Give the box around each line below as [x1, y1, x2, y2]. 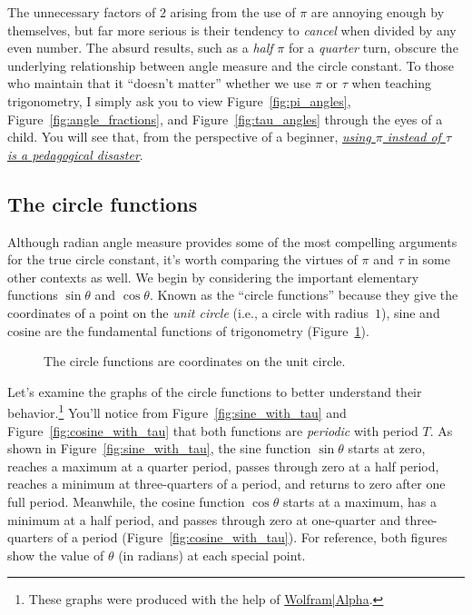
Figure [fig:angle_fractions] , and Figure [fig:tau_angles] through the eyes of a [7, 109, 443, 128]
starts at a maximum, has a [282, 491, 437, 511]
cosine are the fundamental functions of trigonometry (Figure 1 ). [7, 321, 369, 340]
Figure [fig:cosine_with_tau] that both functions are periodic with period [7, 421, 418, 440]
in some [408, 250, 450, 269]
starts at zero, [348, 439, 426, 458]
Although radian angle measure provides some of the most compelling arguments [7, 232, 457, 251]
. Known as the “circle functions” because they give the [149, 285, 458, 304]
